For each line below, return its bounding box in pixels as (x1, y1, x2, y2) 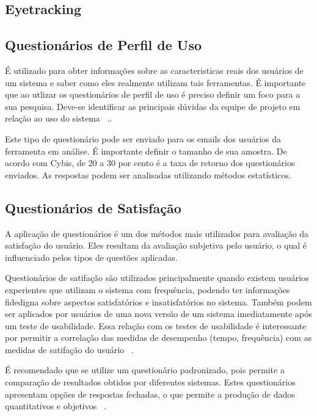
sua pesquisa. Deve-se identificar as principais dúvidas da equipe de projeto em (5, 100, 301, 112)
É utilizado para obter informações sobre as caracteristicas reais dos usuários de (5, 64, 304, 76)
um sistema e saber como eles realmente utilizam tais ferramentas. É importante (5, 76, 306, 89)
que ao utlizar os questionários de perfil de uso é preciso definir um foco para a (5, 88, 301, 101)
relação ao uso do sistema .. (5, 112, 112, 125)
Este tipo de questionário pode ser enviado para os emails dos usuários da (5, 132, 282, 145)
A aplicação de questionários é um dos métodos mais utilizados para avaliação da (5, 227, 309, 239)
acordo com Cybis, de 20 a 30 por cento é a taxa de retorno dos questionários (5, 156, 295, 169)
